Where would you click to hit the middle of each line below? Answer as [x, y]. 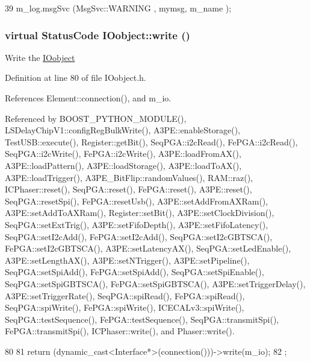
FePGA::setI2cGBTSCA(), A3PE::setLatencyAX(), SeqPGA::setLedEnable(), [148, 248]
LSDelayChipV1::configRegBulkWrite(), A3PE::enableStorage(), [122, 130]
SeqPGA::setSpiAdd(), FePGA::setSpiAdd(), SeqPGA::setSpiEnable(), [135, 272]
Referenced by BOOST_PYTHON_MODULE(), [96, 118]
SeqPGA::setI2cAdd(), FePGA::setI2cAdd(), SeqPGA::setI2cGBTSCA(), [139, 236]
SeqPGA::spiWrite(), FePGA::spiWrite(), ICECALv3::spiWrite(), [125, 307]
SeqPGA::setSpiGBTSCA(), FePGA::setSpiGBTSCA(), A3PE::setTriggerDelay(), [155, 283]
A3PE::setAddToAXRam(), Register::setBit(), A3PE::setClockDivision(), [140, 213]
